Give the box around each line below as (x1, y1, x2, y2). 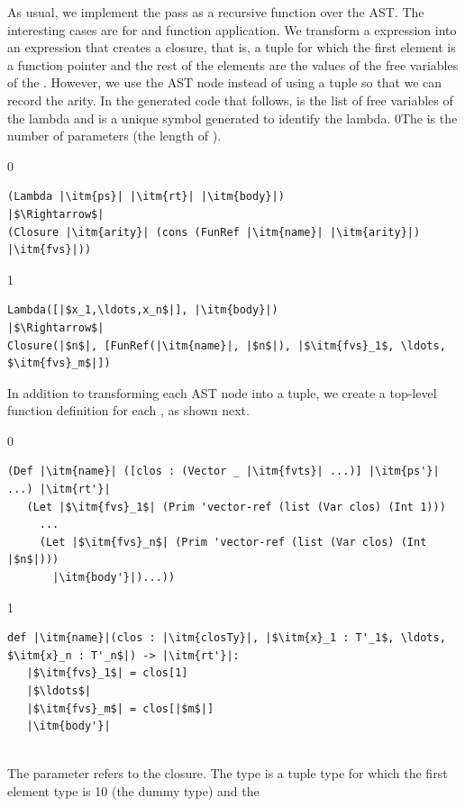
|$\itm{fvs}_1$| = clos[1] (26, 666, 188, 680)
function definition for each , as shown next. (7, 401, 250, 420)
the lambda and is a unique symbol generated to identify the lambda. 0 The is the (7, 108, 458, 127)
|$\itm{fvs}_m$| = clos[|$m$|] (26, 702, 214, 715)
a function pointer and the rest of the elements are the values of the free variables (7, 55, 459, 74)
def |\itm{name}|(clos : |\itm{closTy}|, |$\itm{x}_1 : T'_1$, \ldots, (7, 631, 446, 645)
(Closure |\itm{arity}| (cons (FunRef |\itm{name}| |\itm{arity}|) (7, 225, 421, 239)
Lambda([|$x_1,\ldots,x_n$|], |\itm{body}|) (7, 304, 278, 317)
